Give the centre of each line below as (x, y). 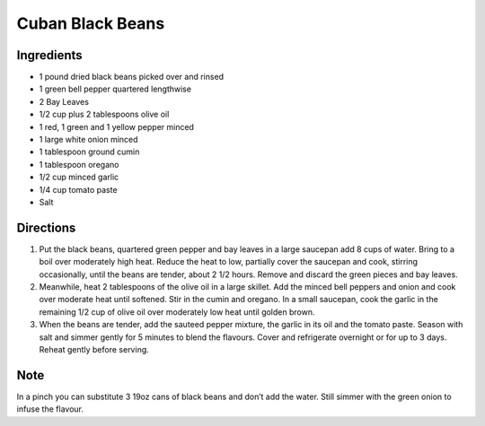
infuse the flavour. (50, 409)
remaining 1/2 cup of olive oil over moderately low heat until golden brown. (177, 312)
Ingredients (49, 55)
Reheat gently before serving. (94, 349)
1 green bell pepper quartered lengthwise (115, 89)
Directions (46, 227)
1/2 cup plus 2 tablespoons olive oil (104, 114)
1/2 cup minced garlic (79, 177)
